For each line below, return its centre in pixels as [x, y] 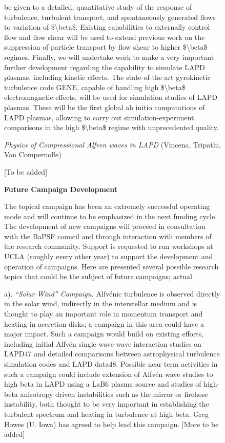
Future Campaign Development [61, 189]
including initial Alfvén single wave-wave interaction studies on [103, 343]
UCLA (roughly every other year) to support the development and [109, 256]
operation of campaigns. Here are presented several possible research [111, 266]
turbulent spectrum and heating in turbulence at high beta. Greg [106, 414]
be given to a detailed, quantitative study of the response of [98, 7]
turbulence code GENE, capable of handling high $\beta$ [95, 87]
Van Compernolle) [33, 154]
